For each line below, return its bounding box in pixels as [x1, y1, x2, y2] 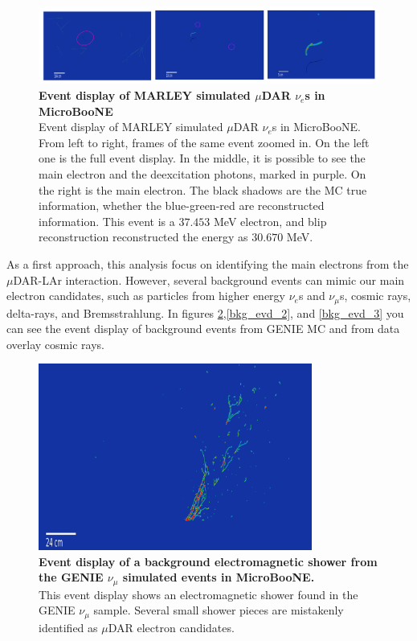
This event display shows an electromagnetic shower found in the [39, 586, 358, 602]
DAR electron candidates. [108, 618, 235, 635]
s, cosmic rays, [339, 287, 411, 304]
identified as [39, 618, 98, 635]
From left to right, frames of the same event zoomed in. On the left [39, 134, 370, 150]
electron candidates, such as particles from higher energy [6, 287, 285, 304]
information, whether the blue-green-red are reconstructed [39, 197, 325, 214]
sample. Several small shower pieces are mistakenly [93, 602, 344, 618]
